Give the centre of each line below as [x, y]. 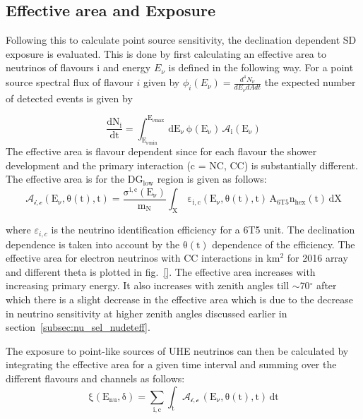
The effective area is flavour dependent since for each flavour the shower [161, 151]
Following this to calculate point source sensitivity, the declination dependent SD [181, 40]
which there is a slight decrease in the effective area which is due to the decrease [179, 299]
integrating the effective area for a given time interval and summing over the [171, 364]
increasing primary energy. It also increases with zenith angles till [148, 285]
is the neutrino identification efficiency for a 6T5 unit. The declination [203, 230]
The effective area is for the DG [75, 179]
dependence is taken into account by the [93, 244]
